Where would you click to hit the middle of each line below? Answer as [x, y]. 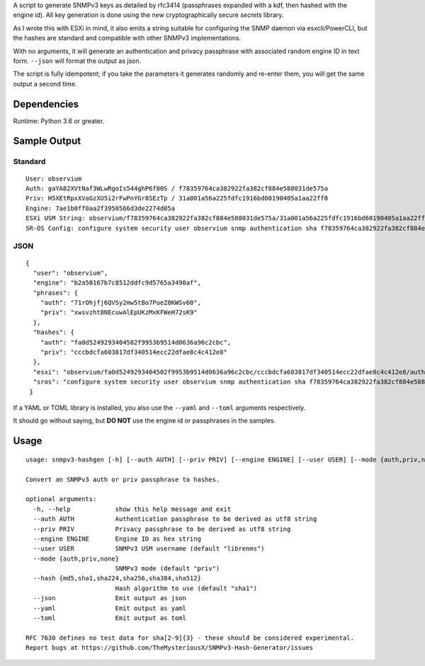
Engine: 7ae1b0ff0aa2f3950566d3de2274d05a [101, 208]
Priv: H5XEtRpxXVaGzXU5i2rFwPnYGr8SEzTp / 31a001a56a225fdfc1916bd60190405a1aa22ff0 [177, 199]
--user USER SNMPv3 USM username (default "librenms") [149, 549]
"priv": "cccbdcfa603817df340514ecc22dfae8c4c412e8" [134, 352]
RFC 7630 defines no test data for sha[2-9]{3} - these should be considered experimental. [190, 638]
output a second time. [45, 84]
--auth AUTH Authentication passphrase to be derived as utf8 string [175, 519]
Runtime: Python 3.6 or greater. [59, 121]
